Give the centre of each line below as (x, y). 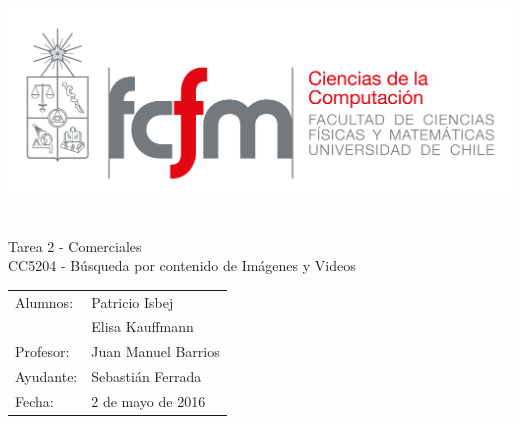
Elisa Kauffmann (142, 326)
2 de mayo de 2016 (148, 400)
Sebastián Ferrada (146, 376)
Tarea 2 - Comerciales (75, 245)
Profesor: (42, 351)
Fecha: (34, 400)
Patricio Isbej (132, 301)
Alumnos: (44, 301)
